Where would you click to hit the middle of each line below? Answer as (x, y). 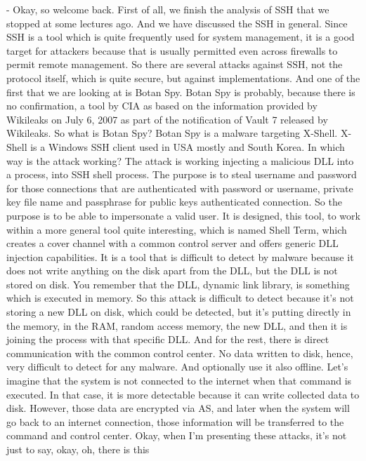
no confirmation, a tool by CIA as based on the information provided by (162, 106)
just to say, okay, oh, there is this (78, 449)
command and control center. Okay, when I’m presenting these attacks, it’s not (177, 435)
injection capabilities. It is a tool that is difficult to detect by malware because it (180, 256)
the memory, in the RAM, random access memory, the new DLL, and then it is (177, 325)
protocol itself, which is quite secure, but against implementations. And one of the (183, 78)
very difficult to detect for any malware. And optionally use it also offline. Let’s (177, 367)
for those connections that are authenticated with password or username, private (180, 188)
